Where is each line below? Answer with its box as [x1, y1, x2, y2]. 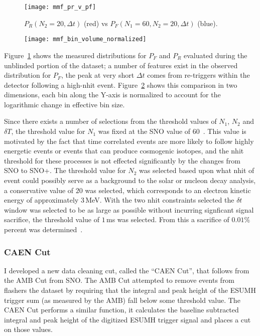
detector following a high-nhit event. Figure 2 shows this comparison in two [4, 79, 237, 90]
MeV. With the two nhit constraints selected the [85, 195, 234, 205]
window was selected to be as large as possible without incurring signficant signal [4, 204, 254, 215]
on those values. [4, 324, 53, 334]
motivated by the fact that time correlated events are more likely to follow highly [4, 135, 254, 146]
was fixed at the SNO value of [98, 126, 191, 136]
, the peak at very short [61, 70, 135, 80]
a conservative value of [4, 185, 74, 195]
